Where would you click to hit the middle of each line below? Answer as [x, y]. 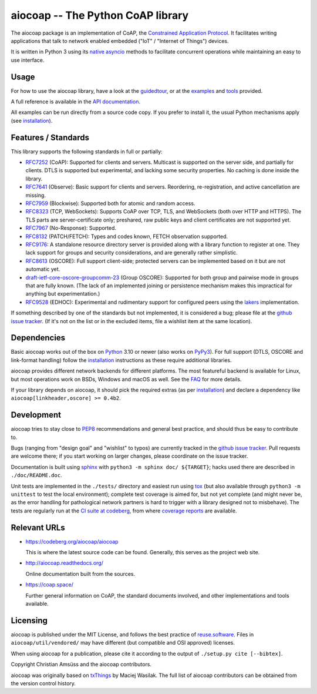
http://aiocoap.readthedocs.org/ [65, 563]
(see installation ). [32, 120]
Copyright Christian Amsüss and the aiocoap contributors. [81, 665]
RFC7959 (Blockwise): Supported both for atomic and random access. [110, 203]
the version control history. [43, 683]
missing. [36, 195]
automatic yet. [43, 269]
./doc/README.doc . [36, 475]
